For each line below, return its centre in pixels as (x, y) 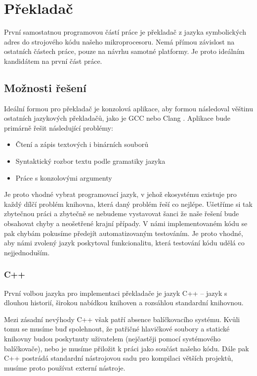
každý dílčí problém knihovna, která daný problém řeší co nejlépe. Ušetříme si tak (128, 204)
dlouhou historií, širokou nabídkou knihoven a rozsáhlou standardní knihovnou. (124, 303)
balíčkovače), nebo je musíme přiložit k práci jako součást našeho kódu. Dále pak (127, 348)
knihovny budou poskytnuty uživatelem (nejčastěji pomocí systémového (112, 339)
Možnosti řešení (45, 87)
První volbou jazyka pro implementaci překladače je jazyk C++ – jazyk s (116, 293)
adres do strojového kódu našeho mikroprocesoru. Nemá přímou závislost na (119, 41)
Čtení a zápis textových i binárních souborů (82, 144)
